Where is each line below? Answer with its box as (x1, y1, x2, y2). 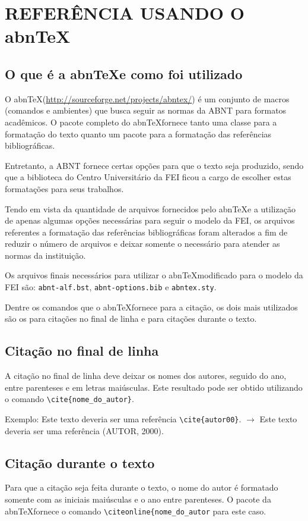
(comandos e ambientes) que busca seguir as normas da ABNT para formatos (5, 104, 287, 117)
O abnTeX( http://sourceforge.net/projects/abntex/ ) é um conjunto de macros (5, 92, 290, 105)
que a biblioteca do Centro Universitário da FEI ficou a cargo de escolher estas (5, 171, 291, 183)
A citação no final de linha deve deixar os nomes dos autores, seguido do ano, (5, 369, 287, 382)
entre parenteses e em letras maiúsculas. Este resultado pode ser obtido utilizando (5, 381, 303, 393)
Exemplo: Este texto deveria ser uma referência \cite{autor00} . (5, 412, 242, 425)
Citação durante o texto (5, 453, 155, 472)
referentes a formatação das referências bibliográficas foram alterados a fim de (5, 225, 288, 238)
